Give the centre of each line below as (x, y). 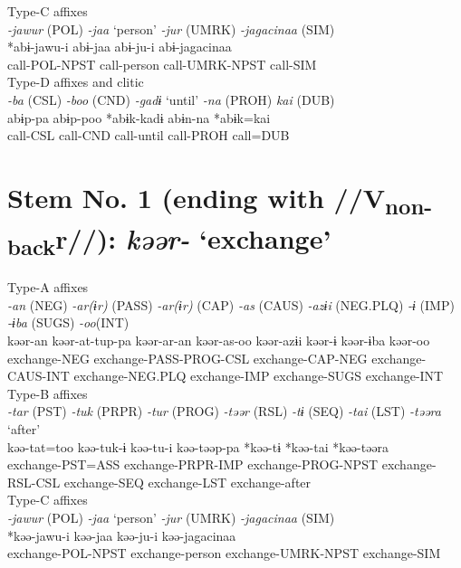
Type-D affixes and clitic (76, 82)
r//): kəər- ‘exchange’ (193, 239)
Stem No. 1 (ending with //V (197, 197)
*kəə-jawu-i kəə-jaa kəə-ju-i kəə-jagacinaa (122, 535)
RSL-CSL (34, 482)
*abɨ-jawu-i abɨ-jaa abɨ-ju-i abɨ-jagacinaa (120, 47)
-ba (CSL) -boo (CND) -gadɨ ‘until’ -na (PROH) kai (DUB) (171, 99)
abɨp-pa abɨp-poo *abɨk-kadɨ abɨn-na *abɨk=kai (139, 117)
